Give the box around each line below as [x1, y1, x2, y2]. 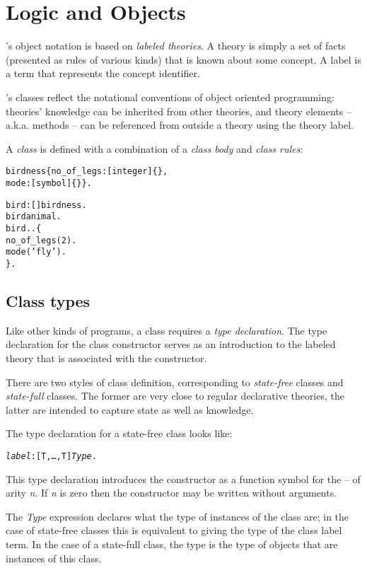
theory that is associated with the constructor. [6, 350, 207, 365]
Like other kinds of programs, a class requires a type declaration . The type [6, 323, 327, 337]
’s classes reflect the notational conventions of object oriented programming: [6, 89, 334, 104]
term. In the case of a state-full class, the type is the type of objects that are [6, 536, 338, 551]
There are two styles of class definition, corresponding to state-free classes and [6, 374, 344, 389]
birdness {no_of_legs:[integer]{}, [6, 166, 168, 177]
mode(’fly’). [6, 247, 66, 257]
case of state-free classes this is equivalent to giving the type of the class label [6, 523, 342, 538]
